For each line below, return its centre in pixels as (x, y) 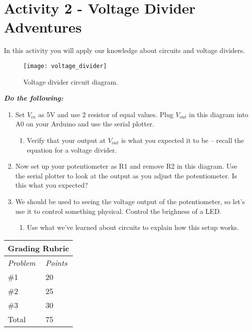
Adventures (43, 27)
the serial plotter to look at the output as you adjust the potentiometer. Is (126, 175)
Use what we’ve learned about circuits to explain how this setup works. (133, 227)
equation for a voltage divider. (72, 149)
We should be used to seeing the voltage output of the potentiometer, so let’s (130, 201)
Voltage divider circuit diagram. (71, 81)
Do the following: (34, 98)
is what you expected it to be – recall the (183, 140)
